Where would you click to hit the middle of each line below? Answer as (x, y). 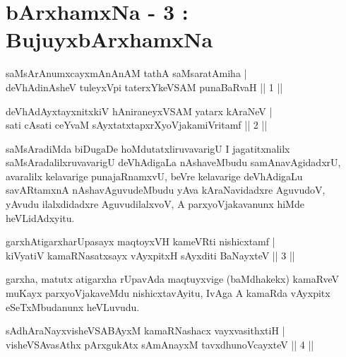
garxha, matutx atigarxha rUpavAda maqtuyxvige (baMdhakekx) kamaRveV (173, 279)
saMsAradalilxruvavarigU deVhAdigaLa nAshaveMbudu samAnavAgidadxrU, (173, 162)
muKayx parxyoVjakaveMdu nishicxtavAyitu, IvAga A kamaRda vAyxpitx (168, 293)
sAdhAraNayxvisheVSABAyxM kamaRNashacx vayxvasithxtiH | (145, 330)
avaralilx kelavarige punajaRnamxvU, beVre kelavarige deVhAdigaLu (154, 176)
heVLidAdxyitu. (40, 217)
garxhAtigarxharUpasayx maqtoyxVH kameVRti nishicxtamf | (141, 241)
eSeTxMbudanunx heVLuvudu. (73, 306)
